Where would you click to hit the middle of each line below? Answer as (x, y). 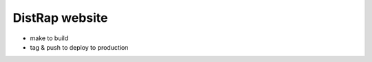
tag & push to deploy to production (79, 47)
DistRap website (60, 18)
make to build (49, 38)
